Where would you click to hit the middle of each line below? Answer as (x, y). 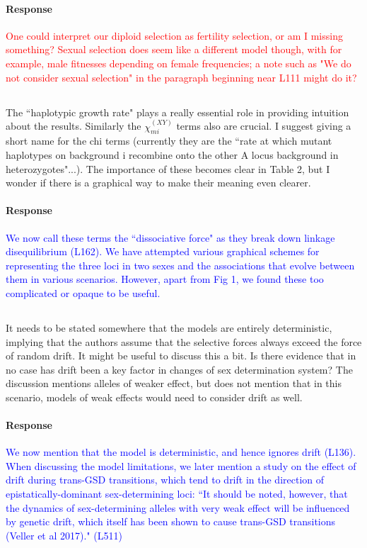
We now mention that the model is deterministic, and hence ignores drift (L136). (181, 452)
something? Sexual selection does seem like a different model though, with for (174, 49)
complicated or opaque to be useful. (83, 292)
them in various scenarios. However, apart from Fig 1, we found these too (165, 279)
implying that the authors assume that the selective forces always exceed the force (184, 341)
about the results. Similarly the (74, 126)
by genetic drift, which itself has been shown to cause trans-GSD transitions (171, 521)
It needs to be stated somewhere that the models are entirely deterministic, (169, 327)
